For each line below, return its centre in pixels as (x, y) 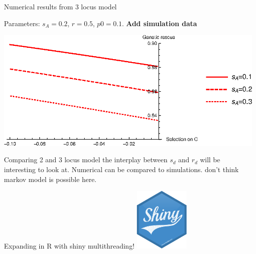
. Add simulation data (160, 23)
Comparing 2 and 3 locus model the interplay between (86, 160)
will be (210, 160)
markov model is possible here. (50, 179)
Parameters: (22, 23)
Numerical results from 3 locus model (60, 6)
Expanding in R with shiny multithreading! (69, 246)
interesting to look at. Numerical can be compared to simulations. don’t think (121, 169)
